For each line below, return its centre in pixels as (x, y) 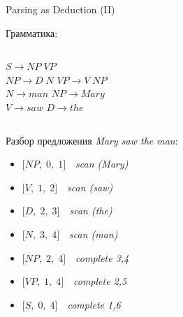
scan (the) (91, 211)
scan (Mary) (102, 164)
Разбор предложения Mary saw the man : (92, 140)
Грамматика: (32, 32)
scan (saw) (90, 187)
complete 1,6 (94, 304)
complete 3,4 (102, 257)
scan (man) (94, 234)
